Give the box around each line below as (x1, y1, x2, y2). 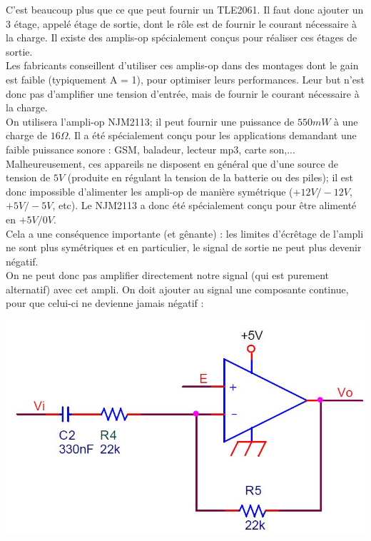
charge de (6, 128, 47, 143)
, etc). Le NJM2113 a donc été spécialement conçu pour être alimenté (52, 198, 357, 213)
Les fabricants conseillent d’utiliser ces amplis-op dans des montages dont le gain (6, 58, 359, 73)
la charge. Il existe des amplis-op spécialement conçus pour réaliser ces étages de (6, 30, 357, 45)
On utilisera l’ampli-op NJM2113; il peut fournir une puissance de (6, 113, 295, 128)
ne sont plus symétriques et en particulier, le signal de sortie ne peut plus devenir (6, 240, 362, 255)
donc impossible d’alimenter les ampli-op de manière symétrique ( (6, 183, 293, 198)
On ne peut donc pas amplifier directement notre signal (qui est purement (6, 268, 330, 283)
